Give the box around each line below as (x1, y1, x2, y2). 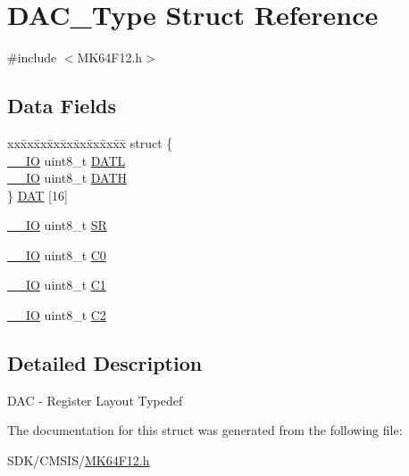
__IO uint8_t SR (7, 216, 107, 234)
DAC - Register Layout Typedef (7, 390, 183, 409)
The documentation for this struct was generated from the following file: (7, 421, 403, 439)
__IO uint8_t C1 (7, 275, 106, 294)
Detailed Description (7, 349, 203, 377)
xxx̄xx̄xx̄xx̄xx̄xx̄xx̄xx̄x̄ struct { (7, 133, 173, 152)
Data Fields (7, 92, 117, 119)
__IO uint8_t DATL (7, 151, 126, 169)
